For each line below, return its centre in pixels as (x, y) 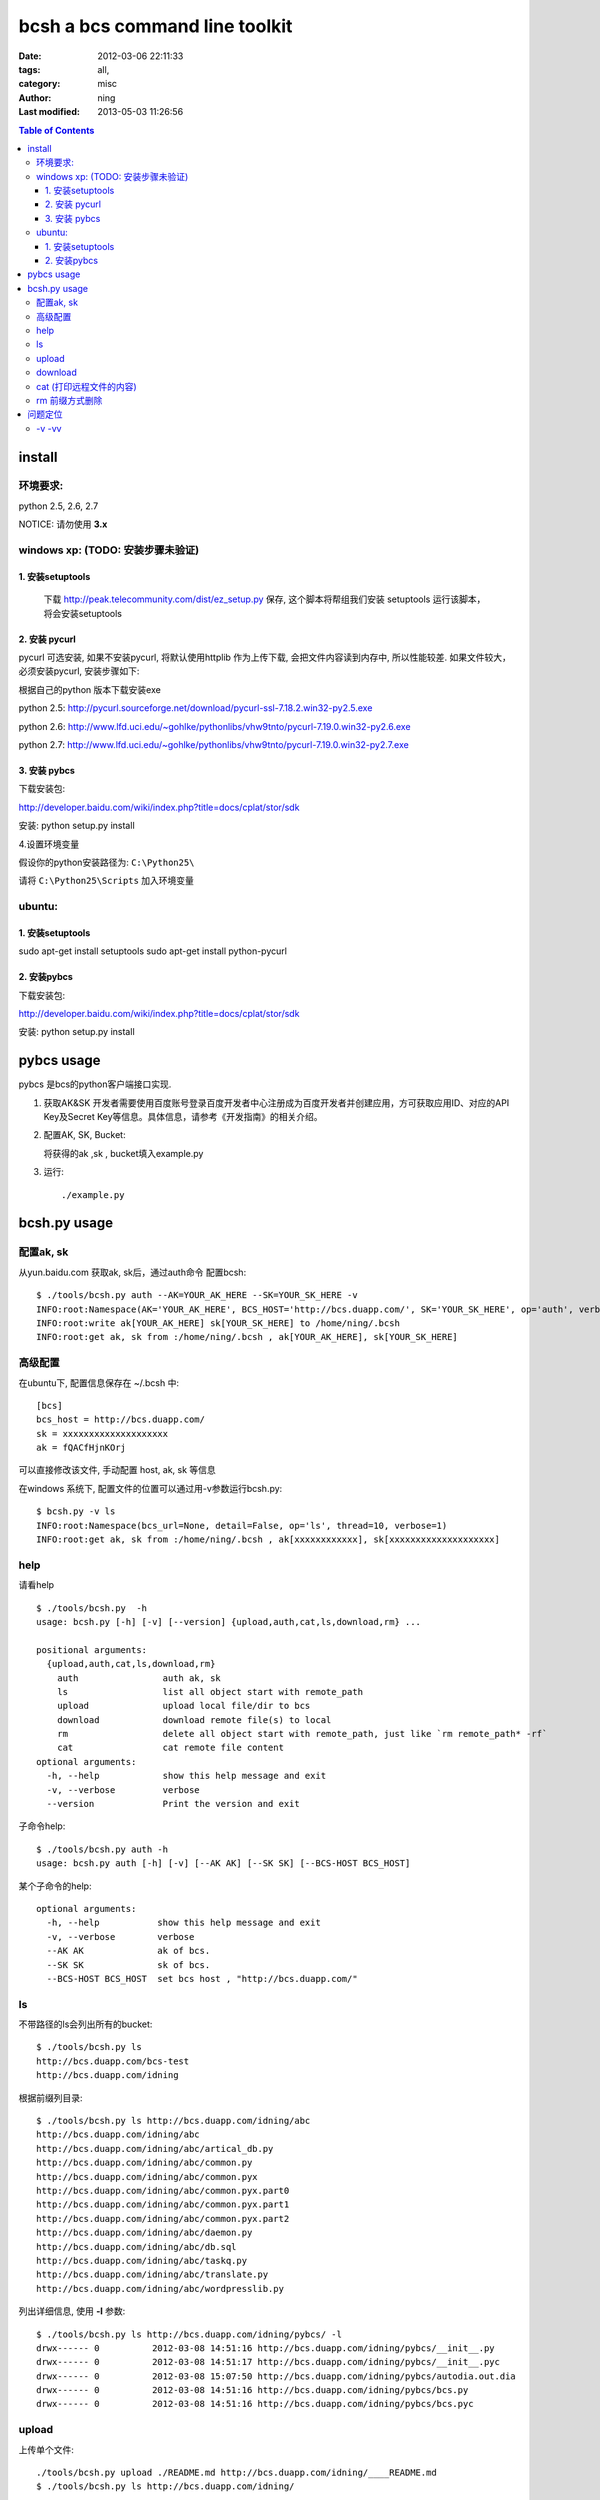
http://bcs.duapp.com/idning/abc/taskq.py (142, 2260)
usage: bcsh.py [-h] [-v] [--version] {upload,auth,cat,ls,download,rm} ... (229, 1621)
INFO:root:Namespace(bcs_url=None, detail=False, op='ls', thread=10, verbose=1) (242, 1525)
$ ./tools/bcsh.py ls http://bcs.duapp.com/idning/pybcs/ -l (189, 2334)
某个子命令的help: (55, 1886)
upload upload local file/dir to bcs (183, 1706)
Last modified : (49, 112)
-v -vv (49, 428)
